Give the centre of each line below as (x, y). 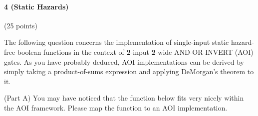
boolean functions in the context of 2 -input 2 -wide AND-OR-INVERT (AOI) (135, 52)
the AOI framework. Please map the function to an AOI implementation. (116, 107)
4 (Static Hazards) (36, 6)
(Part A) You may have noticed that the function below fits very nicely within (124, 98)
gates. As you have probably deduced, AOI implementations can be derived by (124, 61)
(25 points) (21, 25)
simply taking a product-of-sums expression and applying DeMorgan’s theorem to (129, 71)
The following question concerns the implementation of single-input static (117, 42)
